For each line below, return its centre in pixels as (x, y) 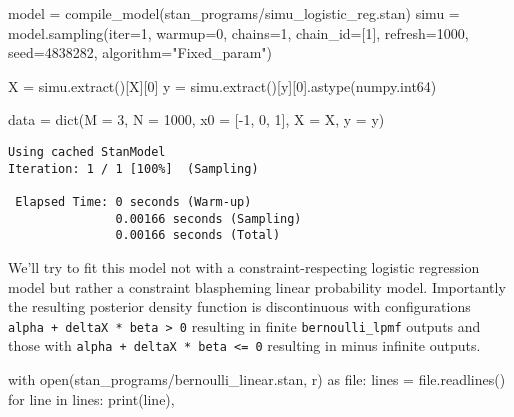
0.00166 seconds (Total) (198, 235)
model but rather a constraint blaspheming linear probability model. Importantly (257, 286)
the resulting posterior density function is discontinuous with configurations (239, 306)
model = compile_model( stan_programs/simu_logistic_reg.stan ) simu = (234, 13)
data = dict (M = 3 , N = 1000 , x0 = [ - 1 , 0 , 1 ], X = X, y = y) (196, 119)
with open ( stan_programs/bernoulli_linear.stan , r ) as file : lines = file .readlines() (257, 379)
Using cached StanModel (87, 151)
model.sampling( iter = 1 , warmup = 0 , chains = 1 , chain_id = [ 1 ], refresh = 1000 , (238, 32)
